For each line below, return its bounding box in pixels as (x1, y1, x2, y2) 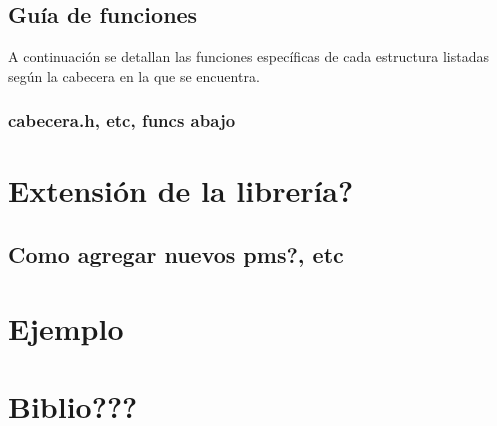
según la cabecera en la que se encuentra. (8, 65, 260, 86)
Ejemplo (8, 307, 124, 348)
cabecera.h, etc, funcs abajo (8, 108, 236, 133)
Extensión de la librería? (8, 170, 354, 211)
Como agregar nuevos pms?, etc (8, 239, 344, 269)
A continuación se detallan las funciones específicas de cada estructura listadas (8, 46, 489, 67)
